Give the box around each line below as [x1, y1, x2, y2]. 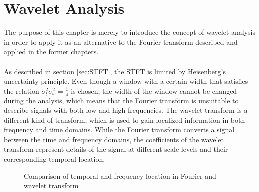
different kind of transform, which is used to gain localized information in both [4, 114, 245, 125]
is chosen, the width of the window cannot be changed [71, 85, 237, 96]
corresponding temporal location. [4, 154, 105, 164]
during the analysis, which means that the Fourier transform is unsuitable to [4, 95, 239, 105]
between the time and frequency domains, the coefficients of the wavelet [4, 134, 224, 144]
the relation [4, 85, 39, 96]
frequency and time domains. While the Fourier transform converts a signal [4, 124, 235, 135]
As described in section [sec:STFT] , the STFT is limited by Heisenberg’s [4, 66, 226, 76]
